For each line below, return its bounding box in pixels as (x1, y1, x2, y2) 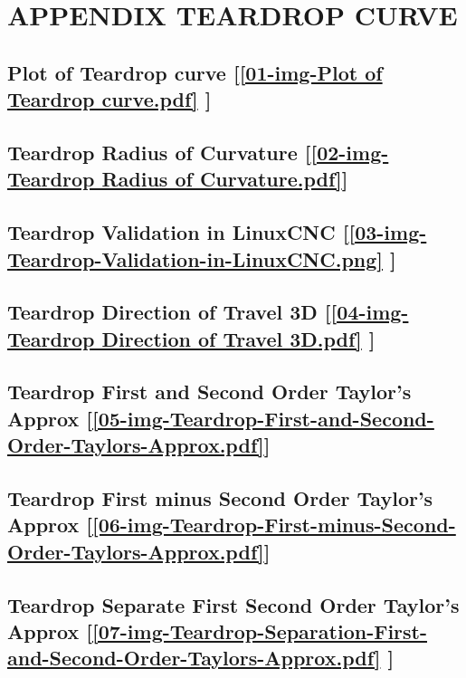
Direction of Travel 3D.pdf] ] (101, 324, 376, 352)
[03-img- (348, 218, 427, 246)
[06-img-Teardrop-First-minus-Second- (91, 511, 456, 539)
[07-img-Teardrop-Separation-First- (91, 616, 427, 645)
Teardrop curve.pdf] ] (7, 85, 212, 113)
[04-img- (330, 298, 409, 326)
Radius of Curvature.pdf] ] (101, 165, 348, 193)
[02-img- (310, 138, 389, 166)
